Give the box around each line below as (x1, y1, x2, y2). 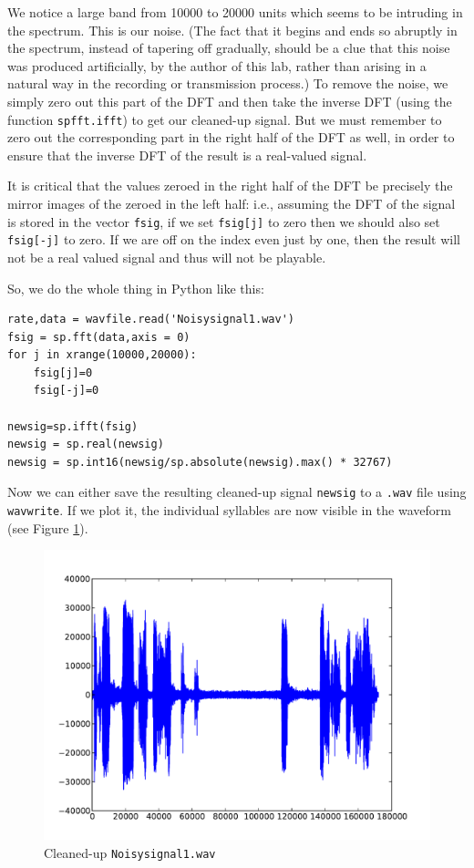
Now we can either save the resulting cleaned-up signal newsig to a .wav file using (7, 482, 467, 501)
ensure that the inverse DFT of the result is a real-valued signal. (7, 145, 367, 164)
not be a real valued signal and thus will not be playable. (7, 247, 326, 266)
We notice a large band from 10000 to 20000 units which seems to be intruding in (7, 3, 463, 21)
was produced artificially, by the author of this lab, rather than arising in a (7, 56, 427, 75)
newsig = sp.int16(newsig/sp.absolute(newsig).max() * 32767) (7, 455, 393, 469)
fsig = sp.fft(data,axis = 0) (7, 330, 191, 344)
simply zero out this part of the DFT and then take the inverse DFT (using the (7, 91, 452, 110)
